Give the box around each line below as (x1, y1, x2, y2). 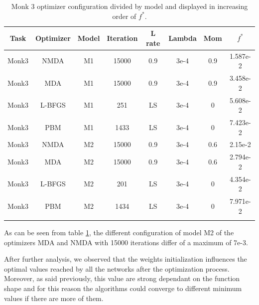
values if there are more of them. (4, 293, 104, 303)
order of (112, 10, 136, 21)
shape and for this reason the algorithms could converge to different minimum (4, 283, 242, 293)
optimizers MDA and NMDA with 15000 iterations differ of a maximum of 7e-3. (4, 237, 248, 247)
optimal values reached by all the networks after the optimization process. (4, 263, 230, 274)
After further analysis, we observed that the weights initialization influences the (4, 254, 247, 264)
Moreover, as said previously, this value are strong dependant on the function (4, 273, 240, 284)
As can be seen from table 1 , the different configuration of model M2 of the (4, 227, 234, 238)
